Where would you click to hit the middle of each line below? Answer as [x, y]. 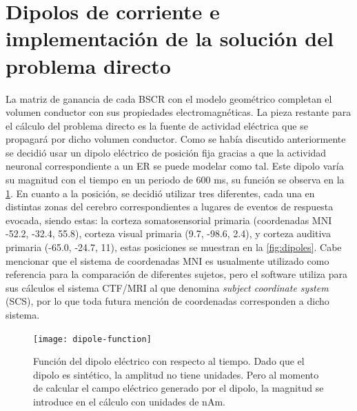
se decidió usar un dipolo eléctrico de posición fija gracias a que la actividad [166, 152]
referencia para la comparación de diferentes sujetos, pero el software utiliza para [177, 274]
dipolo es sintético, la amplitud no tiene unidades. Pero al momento [176, 374]
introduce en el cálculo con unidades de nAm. [129, 402]
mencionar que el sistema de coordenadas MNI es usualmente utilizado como [167, 260]
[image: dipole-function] [92, 339]
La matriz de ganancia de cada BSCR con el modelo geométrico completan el [169, 98]
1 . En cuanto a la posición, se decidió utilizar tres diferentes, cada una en [160, 193]
